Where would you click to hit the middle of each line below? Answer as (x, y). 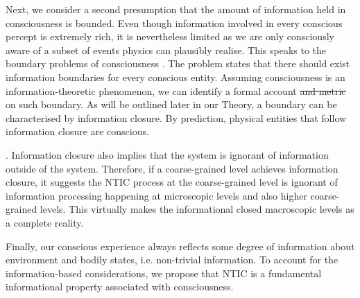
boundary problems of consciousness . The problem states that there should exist (178, 63)
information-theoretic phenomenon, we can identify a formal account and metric (176, 90)
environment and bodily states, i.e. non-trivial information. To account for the (172, 260)
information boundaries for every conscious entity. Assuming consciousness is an (175, 77)
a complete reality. (45, 222)
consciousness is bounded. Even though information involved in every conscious (174, 23)
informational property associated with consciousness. (120, 287)
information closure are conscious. (77, 131)
